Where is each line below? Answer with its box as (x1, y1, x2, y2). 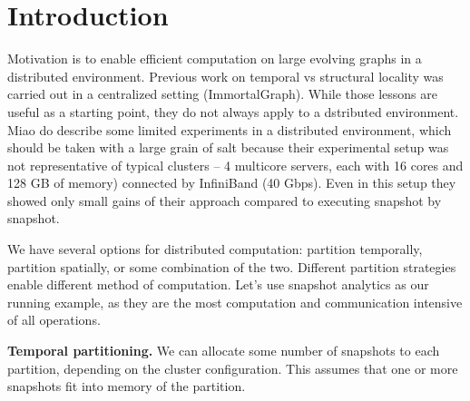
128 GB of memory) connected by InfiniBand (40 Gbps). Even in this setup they (7, 173, 456, 192)
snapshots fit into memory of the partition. (7, 377, 246, 396)
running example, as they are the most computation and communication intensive (7, 292, 463, 311)
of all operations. (7, 310, 101, 329)
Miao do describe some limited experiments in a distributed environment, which (7, 120, 452, 139)
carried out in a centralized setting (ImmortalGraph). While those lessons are (7, 84, 437, 103)
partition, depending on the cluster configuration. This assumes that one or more (7, 358, 458, 377)
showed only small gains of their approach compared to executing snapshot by (7, 191, 442, 210)
